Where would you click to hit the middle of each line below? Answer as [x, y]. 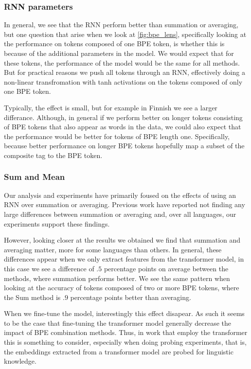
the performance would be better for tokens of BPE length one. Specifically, [117, 136]
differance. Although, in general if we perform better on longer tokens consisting [123, 117]
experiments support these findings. [57, 223]
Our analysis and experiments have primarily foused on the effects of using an [120, 195]
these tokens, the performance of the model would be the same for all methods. [122, 62]
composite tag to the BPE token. [53, 155]
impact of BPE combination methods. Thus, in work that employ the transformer [126, 332]
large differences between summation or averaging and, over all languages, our [120, 214]
